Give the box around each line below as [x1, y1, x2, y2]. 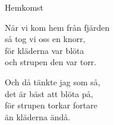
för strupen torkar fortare [5, 99, 97, 111]
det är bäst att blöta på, [5, 87, 93, 100]
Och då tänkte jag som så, [5, 75, 100, 88]
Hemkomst [5, 1, 44, 13]
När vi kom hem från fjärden [5, 21, 110, 33]
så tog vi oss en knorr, [5, 33, 85, 45]
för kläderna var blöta [5, 44, 84, 56]
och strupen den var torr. [5, 56, 97, 68]
